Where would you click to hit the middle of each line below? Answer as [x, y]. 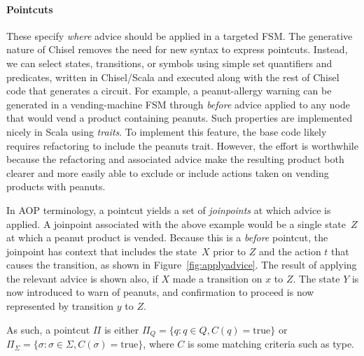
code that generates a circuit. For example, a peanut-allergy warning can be [169, 91]
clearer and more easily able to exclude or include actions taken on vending [168, 172]
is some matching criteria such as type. [271, 344]
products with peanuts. [56, 186]
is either [122, 329]
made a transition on [217, 278]
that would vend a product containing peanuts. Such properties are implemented [180, 118]
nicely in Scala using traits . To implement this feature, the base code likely [167, 131]
